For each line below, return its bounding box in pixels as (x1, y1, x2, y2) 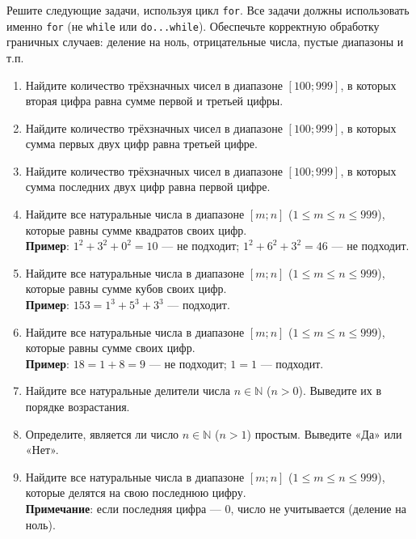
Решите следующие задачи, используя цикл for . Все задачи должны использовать (6, 2, 410, 18)
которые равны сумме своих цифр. (25, 339, 195, 356)
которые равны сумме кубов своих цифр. (25, 280, 227, 297)
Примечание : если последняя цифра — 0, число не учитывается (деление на (25, 499, 406, 516)
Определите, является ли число (25, 425, 179, 442)
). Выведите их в (298, 382, 382, 399)
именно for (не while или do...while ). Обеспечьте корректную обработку (6, 17, 380, 34)
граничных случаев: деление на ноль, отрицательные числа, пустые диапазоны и (6, 33, 404, 50)
